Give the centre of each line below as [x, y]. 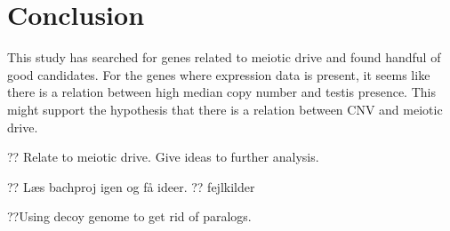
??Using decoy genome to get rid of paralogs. [129, 216]
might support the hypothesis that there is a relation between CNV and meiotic [225, 109]
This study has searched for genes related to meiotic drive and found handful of [224, 57]
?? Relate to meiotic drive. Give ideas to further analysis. [163, 157]
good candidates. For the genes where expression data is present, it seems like [219, 74]
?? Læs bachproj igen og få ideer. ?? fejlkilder [131, 186]
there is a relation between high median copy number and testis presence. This [221, 92]
